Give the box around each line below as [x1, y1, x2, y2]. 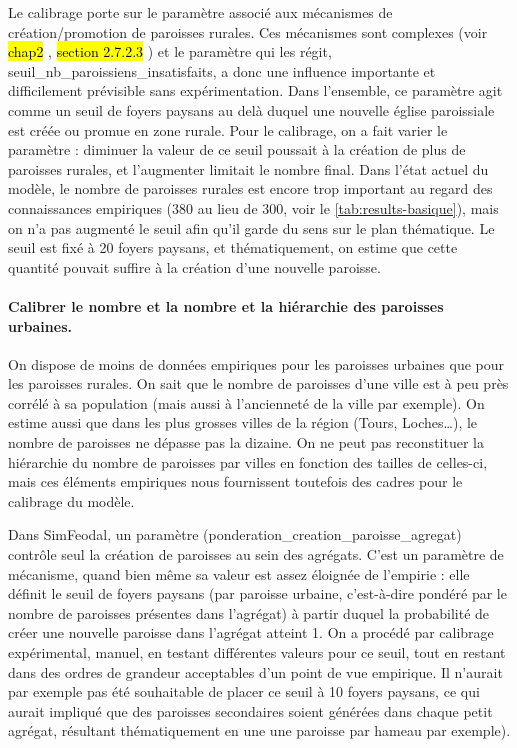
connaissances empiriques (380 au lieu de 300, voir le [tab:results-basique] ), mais [8, 197, 499, 218]
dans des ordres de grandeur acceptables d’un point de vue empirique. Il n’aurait [8, 661, 503, 682]
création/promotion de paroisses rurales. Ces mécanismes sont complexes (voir [8, 21, 488, 42]
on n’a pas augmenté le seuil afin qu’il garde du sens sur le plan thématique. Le [8, 217, 495, 238]
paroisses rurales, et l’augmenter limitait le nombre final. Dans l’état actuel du [8, 158, 489, 179]
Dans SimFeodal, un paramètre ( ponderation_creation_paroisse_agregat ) [8, 524, 462, 545]
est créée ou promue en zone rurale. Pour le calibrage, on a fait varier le [8, 119, 448, 140]
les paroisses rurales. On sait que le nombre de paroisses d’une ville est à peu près [8, 373, 509, 394]
